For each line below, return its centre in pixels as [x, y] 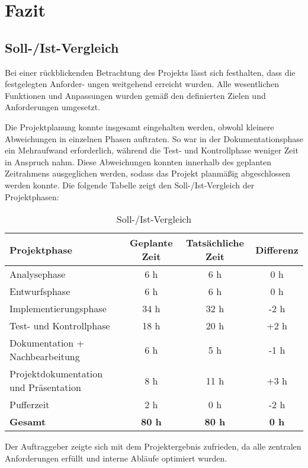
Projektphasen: [32, 196]
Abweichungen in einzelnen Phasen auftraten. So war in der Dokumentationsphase [154, 138]
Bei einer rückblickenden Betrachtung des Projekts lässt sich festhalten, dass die [150, 72]
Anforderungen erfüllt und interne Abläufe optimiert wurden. [116, 458]
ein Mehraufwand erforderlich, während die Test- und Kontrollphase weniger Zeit [152, 150]
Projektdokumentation [56, 374]
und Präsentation [45, 387]
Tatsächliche [215, 243]
